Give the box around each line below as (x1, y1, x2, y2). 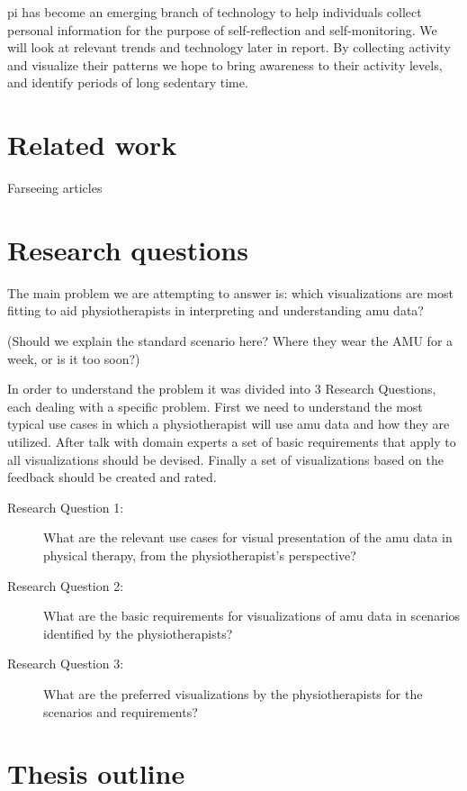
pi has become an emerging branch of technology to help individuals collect (7, 3, 422, 21)
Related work (7, 126, 177, 163)
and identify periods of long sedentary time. (7, 73, 248, 92)
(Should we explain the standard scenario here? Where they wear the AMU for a (7, 332, 454, 350)
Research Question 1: (7, 497, 124, 516)
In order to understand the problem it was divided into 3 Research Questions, (7, 379, 436, 398)
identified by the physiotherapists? (43, 623, 233, 642)
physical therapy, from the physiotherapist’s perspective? (43, 545, 356, 564)
